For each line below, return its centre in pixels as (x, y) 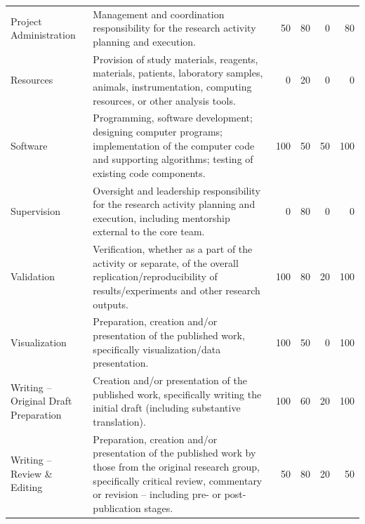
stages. (159, 507)
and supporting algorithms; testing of (173, 159)
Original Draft (41, 401)
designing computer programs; (158, 131)
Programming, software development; (173, 118)
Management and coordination (159, 14)
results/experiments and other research (177, 290)
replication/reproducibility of (155, 276)
